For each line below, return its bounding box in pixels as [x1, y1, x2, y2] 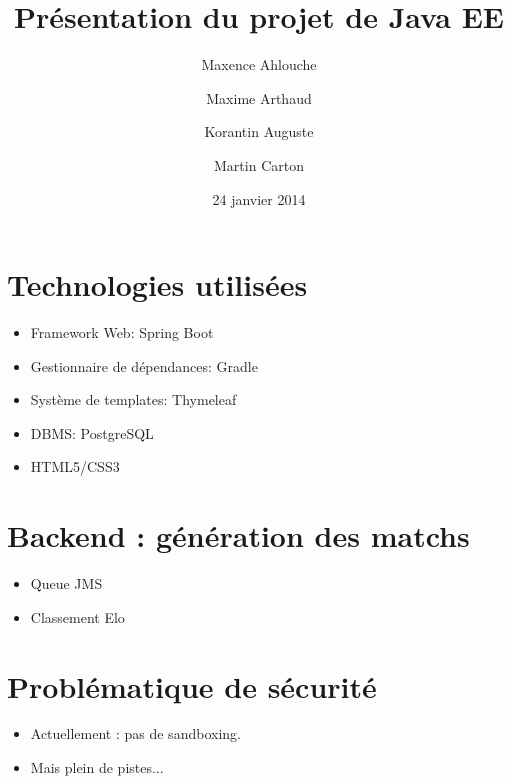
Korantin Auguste [204, 121, 314, 142]
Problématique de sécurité [7, 665, 377, 706]
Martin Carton [214, 154, 304, 175]
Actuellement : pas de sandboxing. [30, 723, 241, 744]
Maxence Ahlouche [201, 54, 317, 75]
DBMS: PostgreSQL [30, 422, 154, 443]
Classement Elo [30, 606, 125, 627]
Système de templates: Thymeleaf [30, 389, 237, 410]
